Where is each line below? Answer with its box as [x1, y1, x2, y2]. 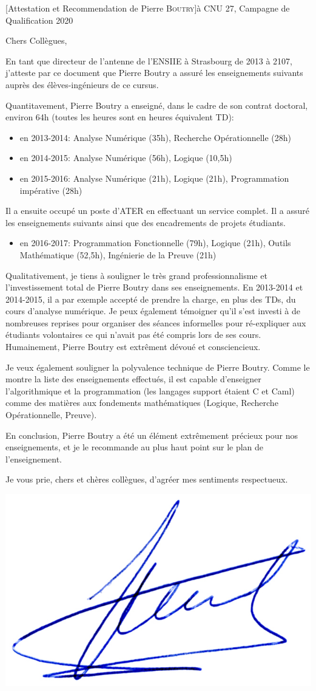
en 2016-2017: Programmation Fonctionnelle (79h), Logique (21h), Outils [19, 236, 291, 249]
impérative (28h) [19, 184, 82, 196]
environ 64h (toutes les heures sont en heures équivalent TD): [5, 111, 234, 123]
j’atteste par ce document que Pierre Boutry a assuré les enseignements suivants [5, 66, 303, 79]
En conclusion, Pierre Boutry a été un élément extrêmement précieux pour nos [5, 428, 298, 441]
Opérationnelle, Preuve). [5, 408, 97, 421]
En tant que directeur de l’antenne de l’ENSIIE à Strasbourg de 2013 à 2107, [5, 54, 292, 67]
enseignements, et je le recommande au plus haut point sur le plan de [5, 441, 264, 453]
